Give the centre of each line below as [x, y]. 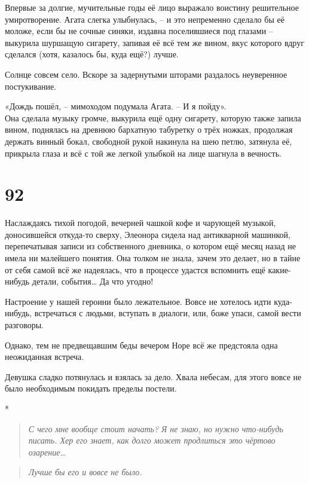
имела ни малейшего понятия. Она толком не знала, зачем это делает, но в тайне [153, 258]
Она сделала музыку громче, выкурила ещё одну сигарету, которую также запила [153, 117]
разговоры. [24, 325]
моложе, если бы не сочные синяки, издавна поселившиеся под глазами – [139, 31]
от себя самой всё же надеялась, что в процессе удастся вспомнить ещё [135, 269]
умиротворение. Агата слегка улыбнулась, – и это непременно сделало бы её [145, 19]
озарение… [47, 452]
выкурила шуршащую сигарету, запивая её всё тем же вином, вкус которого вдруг [154, 42]
